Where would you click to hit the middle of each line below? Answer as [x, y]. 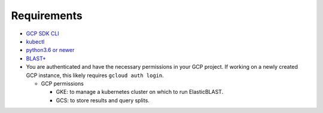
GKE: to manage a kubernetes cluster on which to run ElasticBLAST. [140, 92]
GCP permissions [62, 83]
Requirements [47, 16]
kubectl [35, 41]
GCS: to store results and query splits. [103, 100]
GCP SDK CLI [42, 33]
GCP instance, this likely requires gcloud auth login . [95, 75]
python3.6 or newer [50, 50]
